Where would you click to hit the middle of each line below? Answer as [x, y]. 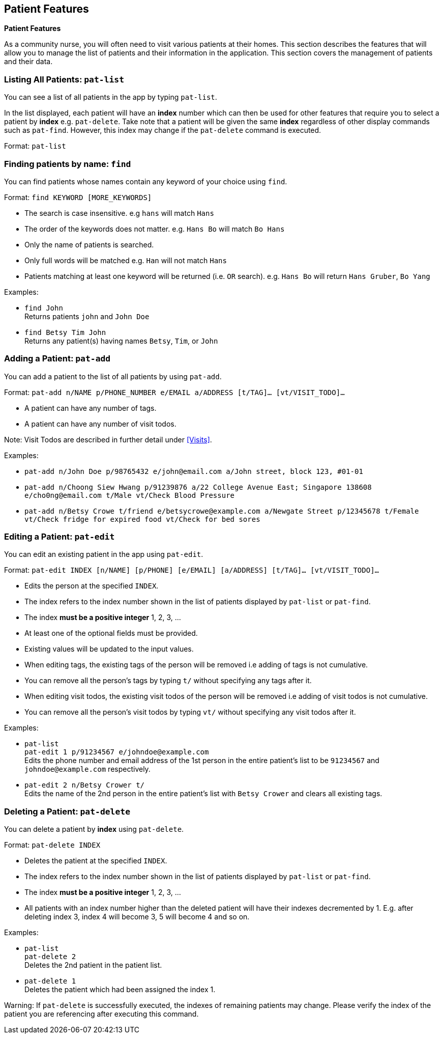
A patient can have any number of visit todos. [100, 424]
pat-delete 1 [50, 981]
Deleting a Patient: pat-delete [67, 811]
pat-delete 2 [50, 957]
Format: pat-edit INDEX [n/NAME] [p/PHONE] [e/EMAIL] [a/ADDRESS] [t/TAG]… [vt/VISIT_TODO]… [192, 570]
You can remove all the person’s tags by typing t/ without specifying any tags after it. [168, 681]
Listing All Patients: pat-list [64, 79]
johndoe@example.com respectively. [87, 769]
